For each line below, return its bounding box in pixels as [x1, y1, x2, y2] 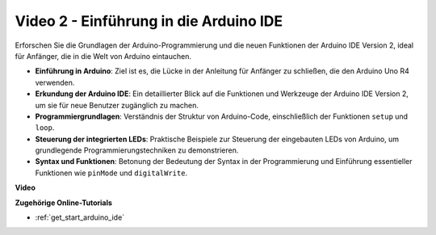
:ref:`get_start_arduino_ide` [35, 212, 125, 222]
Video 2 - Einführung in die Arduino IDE [15, 12, 283, 30]
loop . [35, 123, 55, 132]
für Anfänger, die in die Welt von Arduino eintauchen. [15, 51, 191, 61]
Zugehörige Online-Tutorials [15, 198, 113, 208]
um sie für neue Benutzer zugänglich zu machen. [35, 100, 199, 110]
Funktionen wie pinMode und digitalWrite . [35, 168, 188, 178]
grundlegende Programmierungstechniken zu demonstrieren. [35, 145, 239, 155]
